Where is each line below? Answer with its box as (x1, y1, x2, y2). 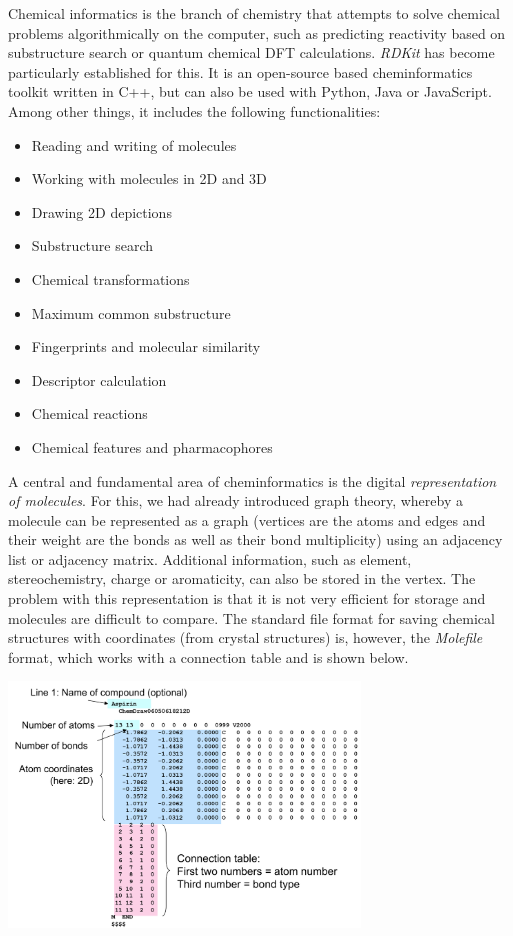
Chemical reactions (31, 403, 148, 424)
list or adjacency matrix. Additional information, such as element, (8, 548, 412, 569)
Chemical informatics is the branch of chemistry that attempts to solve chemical (8, 3, 501, 23)
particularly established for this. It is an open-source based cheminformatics (8, 61, 473, 82)
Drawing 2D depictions (31, 201, 172, 222)
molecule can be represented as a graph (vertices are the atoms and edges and (8, 509, 486, 530)
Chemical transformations (31, 268, 190, 289)
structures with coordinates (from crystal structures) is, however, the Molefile (8, 627, 483, 648)
